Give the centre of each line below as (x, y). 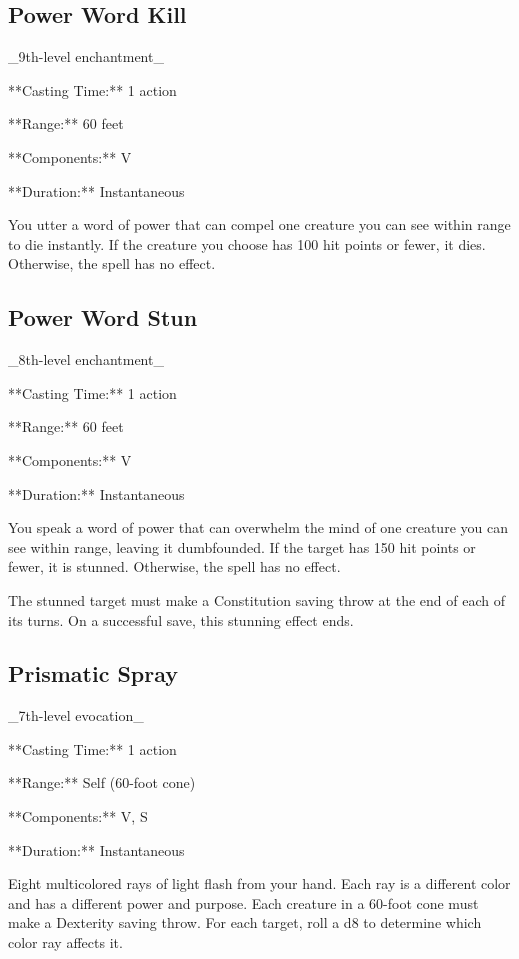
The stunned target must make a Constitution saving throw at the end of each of (256, 599)
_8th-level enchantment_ (86, 359)
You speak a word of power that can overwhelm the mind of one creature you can (258, 527)
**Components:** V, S (78, 816)
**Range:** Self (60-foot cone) (102, 782)
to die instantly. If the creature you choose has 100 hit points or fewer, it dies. (247, 243)
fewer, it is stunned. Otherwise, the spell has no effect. (174, 566)
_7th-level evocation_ (76, 715)
